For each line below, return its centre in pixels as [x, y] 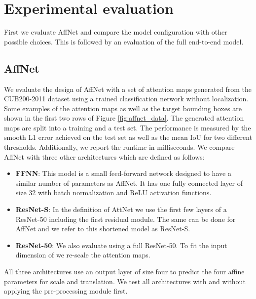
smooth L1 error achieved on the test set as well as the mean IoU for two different [128, 137]
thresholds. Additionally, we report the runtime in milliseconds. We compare [119, 147]
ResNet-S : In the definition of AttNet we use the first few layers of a [121, 209]
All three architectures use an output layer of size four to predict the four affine [124, 272]
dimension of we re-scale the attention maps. [83, 255]
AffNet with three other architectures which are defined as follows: [104, 156]
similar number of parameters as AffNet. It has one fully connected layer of [129, 183]
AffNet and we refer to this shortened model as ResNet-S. [103, 229]
